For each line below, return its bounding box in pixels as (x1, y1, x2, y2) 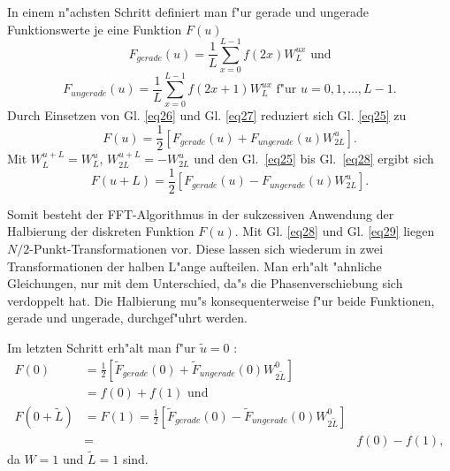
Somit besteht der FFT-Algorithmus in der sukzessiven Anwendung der (7, 204, 394, 223)
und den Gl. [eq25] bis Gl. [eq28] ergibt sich (194, 149, 434, 168)
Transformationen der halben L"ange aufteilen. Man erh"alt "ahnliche (7, 256, 382, 275)
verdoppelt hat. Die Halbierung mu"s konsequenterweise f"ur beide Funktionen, (7, 291, 435, 309)
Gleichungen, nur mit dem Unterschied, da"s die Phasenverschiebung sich (7, 274, 403, 292)
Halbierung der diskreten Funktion (7, 222, 194, 240)
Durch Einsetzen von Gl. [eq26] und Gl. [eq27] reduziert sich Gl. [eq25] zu (7, 106, 407, 125)
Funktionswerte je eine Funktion (7, 19, 182, 38)
